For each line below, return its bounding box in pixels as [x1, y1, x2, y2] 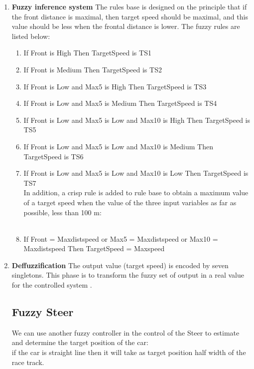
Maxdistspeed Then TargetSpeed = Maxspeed [23, 243, 165, 254]
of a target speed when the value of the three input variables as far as [23, 197, 237, 207]
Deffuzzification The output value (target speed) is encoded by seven [11, 260, 229, 270]
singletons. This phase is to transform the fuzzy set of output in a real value [11, 270, 244, 280]
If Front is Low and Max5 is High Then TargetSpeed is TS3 [23, 81, 207, 91]
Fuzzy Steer [11, 304, 74, 320]
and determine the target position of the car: [11, 337, 148, 348]
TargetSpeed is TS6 [23, 151, 84, 161]
